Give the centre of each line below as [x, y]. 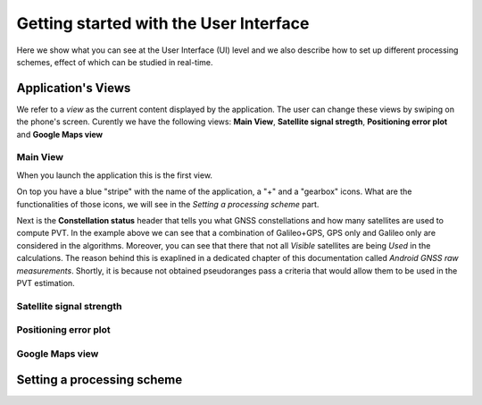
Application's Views [74, 88]
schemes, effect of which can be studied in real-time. [115, 62]
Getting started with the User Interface [163, 23]
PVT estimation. [46, 283]
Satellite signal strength [69, 306]
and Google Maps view [60, 134]
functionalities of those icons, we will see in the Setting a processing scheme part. [168, 204]
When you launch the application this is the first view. [115, 175]
